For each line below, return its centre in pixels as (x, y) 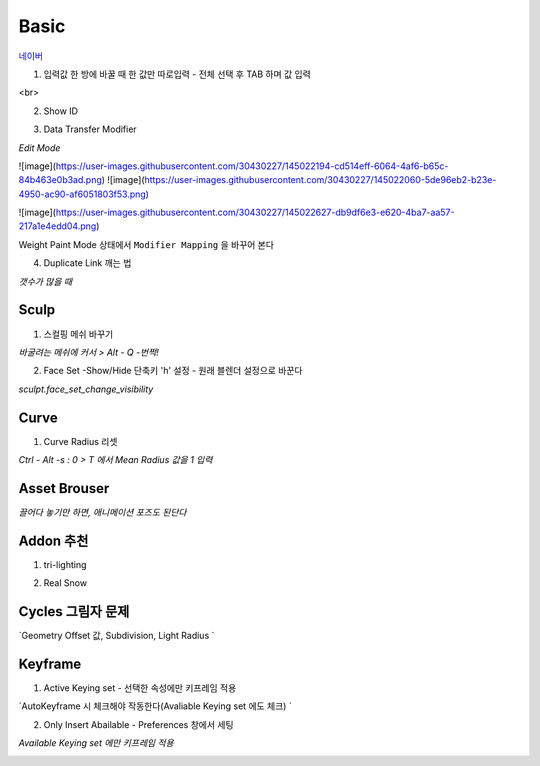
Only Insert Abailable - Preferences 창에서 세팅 (138, 724)
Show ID (61, 111)
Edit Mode (39, 147)
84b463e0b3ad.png (60, 180)
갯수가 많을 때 (45, 281)
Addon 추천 (53, 540)
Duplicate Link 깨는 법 (87, 263)
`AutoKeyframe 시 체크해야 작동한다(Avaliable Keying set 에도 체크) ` (155, 706)
